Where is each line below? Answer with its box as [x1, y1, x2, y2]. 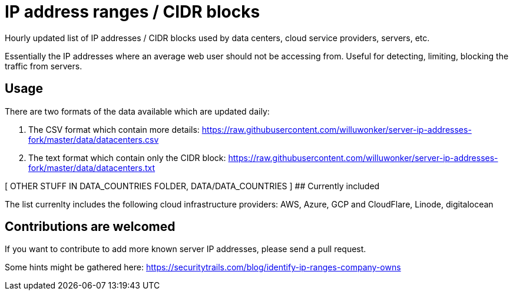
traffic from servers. [5, 61, 82, 71]
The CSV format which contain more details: [28, 124, 200, 135]
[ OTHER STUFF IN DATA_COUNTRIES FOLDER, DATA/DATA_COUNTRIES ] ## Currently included [5, 180, 380, 191]
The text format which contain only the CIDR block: [28, 152, 226, 163]
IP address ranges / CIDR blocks [5, 2, 260, 22]
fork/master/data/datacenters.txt [28, 162, 155, 173]
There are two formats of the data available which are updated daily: [5, 106, 270, 116]
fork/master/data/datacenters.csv [28, 134, 159, 145]
